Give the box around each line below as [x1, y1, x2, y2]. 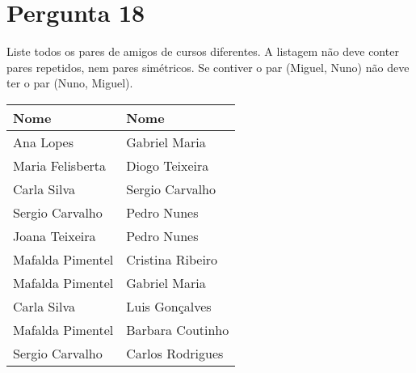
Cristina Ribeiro [126, 249, 218, 269]
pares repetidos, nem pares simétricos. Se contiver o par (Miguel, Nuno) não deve [6, 58, 410, 75]
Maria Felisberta [13, 155, 107, 175]
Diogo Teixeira [126, 155, 209, 175]
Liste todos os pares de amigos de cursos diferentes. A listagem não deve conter [6, 43, 399, 60]
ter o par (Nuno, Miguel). [6, 74, 133, 91]
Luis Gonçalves [126, 296, 212, 316]
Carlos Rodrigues [126, 343, 224, 362]
